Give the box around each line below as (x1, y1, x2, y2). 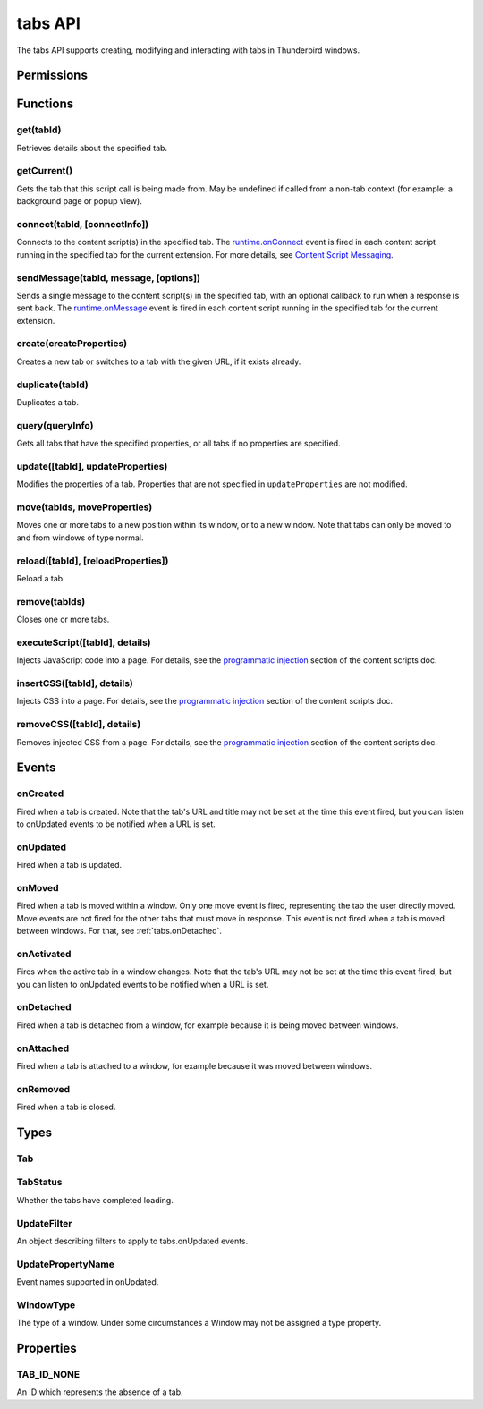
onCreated (16, 787, 64, 800)
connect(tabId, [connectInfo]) (16, 218, 149, 231)
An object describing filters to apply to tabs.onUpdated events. (16, 1235, 249, 1246)
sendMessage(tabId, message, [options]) (16, 271, 201, 284)
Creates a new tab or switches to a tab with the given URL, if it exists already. (16, 356, 301, 367)
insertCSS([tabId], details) (16, 676, 133, 689)
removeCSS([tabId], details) (16, 718, 141, 731)
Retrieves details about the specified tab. (16, 142, 168, 153)
